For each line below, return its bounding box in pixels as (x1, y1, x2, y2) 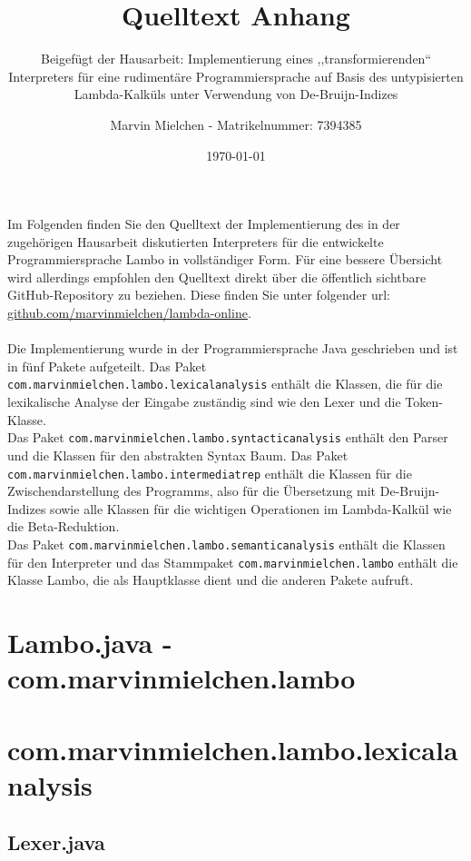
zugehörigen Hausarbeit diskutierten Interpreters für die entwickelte (7, 232, 384, 251)
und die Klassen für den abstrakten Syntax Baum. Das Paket (7, 445, 348, 464)
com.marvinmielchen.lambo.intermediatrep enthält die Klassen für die (7, 463, 412, 482)
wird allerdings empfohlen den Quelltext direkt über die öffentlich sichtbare (7, 267, 427, 286)
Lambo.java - (7, 624, 172, 661)
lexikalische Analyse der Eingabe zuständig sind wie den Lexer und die (7, 392, 401, 411)
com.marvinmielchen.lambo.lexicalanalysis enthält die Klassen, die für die (7, 374, 443, 393)
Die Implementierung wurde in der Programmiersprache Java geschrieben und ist (7, 339, 458, 358)
